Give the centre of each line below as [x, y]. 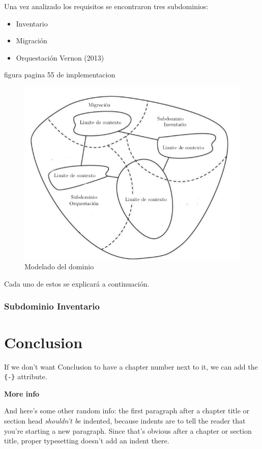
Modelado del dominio [59, 266]
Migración [32, 40]
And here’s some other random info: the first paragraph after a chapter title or [127, 411]
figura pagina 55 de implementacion [60, 75]
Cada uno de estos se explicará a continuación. [77, 283]
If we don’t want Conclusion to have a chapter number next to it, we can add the [131, 366]
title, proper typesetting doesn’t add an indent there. [87, 441]
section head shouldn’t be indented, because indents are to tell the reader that [125, 420]
